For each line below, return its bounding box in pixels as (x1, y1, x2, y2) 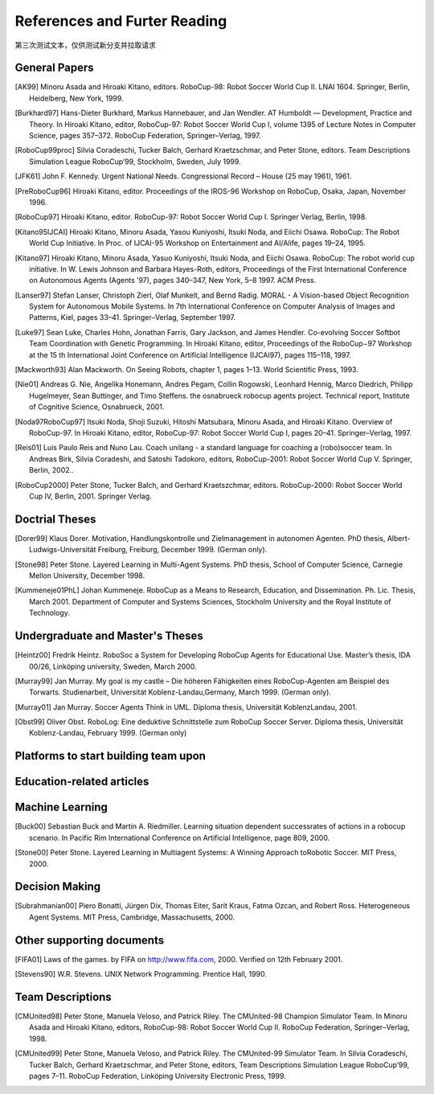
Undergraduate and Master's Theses (14, 629, 204, 643)
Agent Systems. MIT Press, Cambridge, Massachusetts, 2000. (29, 912, 235, 922)
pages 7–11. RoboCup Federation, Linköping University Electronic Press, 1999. (29, 1071, 286, 1081)
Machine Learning (14, 801, 108, 814)
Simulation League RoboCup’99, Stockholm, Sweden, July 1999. (29, 157, 241, 166)
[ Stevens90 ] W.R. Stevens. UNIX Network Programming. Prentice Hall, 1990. (14, 969, 267, 979)
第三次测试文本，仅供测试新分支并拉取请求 (14, 40, 156, 50)
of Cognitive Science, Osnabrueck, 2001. (29, 402, 165, 412)
